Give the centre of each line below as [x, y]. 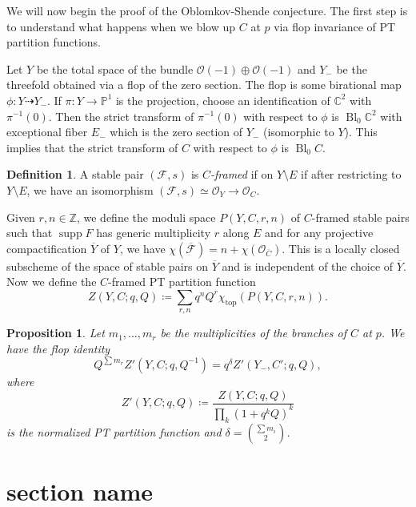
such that [30, 233]
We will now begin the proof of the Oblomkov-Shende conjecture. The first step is [207, 10]
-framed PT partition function [182, 282]
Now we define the [52, 282]
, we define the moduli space [146, 217]
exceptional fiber [47, 132]
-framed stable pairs [360, 217]
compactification [47, 248]
